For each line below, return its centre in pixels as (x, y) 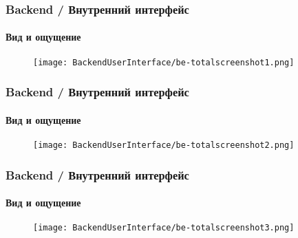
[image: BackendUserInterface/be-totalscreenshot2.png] (164, 145)
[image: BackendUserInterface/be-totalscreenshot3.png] (164, 228)
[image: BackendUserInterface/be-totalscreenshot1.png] (164, 62)
